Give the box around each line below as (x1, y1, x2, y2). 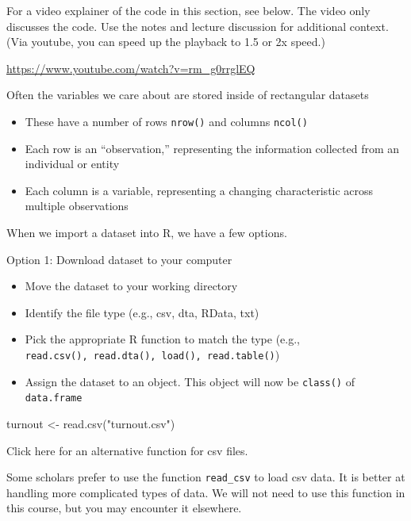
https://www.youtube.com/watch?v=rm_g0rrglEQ (6, 59, 255, 76)
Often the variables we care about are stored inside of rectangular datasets (6, 86, 369, 103)
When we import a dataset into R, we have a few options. (6, 224, 287, 240)
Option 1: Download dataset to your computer (6, 251, 232, 267)
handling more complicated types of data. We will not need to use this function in (6, 484, 405, 500)
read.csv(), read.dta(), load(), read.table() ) (25, 346, 280, 362)
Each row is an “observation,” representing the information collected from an (25, 140, 400, 156)
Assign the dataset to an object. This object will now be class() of (25, 373, 355, 389)
